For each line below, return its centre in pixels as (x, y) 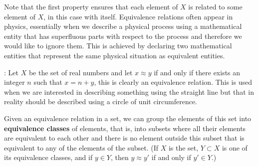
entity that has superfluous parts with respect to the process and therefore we (123, 36)
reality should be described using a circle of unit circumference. (101, 101)
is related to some (215, 6)
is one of (235, 147)
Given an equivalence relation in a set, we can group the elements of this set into (128, 118)
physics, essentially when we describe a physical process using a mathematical (123, 26)
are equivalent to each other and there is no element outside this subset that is (124, 138)
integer (14, 82)
